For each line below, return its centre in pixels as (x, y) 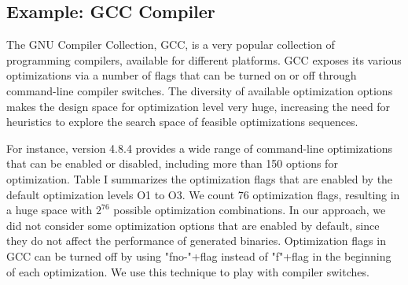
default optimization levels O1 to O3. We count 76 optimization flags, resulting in (203, 194)
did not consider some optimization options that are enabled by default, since (193, 225)
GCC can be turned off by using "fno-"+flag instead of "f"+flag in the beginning (199, 255)
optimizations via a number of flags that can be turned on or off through (182, 75)
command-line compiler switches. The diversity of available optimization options (200, 90)
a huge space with (50, 210)
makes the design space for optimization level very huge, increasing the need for (198, 106)
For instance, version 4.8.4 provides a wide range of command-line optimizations (200, 148)
